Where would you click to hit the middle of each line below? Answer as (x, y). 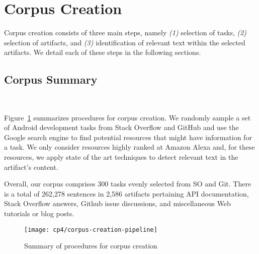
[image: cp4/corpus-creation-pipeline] (91, 230)
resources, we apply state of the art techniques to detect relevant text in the (121, 157)
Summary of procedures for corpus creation (91, 246)
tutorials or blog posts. (39, 213)
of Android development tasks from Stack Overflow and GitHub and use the (121, 127)
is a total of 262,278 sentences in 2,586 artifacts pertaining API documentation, (126, 193)
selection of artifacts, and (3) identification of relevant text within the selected (125, 42)
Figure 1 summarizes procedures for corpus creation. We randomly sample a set (127, 117)
